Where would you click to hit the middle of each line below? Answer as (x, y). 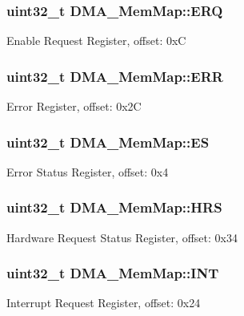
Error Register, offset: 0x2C (74, 106)
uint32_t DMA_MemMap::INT (113, 273)
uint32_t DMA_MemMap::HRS (114, 207)
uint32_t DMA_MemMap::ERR (115, 76)
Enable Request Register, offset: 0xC (96, 41)
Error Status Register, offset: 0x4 (88, 171)
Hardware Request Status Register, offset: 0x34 (122, 237)
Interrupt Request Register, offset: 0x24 (104, 303)
